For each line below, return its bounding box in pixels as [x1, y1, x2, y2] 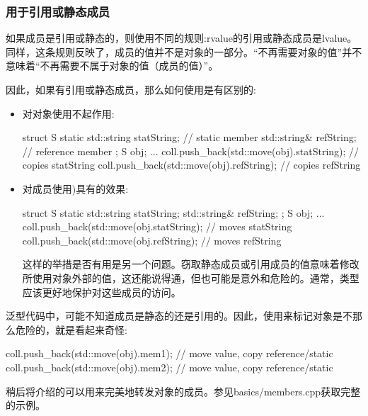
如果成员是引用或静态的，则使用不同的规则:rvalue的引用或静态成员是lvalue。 [6, 30, 357, 45]
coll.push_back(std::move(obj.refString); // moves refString [22, 232, 282, 247]
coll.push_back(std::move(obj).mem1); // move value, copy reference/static [6, 346, 333, 361]
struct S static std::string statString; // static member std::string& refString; [22, 130, 357, 145]
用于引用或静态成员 [6, 2, 110, 20]
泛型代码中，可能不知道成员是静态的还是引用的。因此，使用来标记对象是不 [6, 308, 352, 323]
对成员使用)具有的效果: [22, 181, 129, 196]
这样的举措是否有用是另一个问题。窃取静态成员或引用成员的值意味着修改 [22, 257, 360, 271]
